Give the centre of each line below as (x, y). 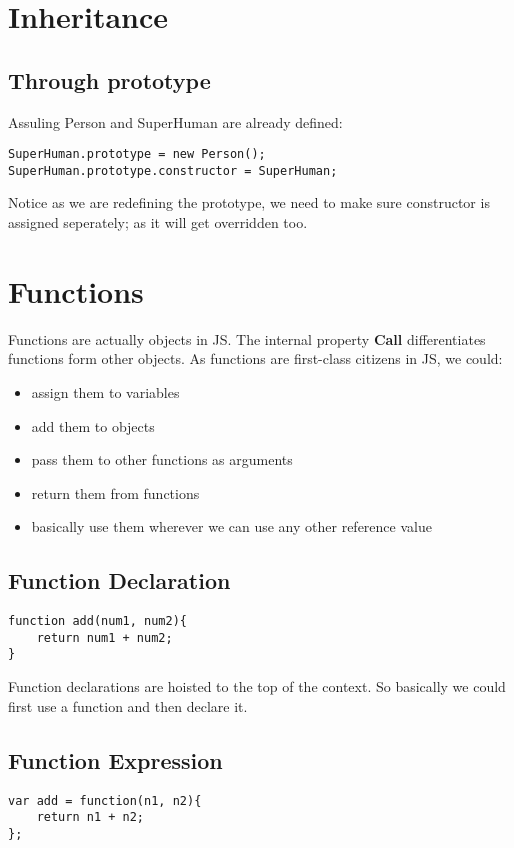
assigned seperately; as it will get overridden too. (158, 222)
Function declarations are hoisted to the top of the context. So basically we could (257, 686)
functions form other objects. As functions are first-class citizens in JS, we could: (255, 358)
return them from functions (115, 492)
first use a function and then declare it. (128, 705)
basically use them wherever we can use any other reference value (231, 526)
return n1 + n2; (90, 817)
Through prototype (109, 79)
